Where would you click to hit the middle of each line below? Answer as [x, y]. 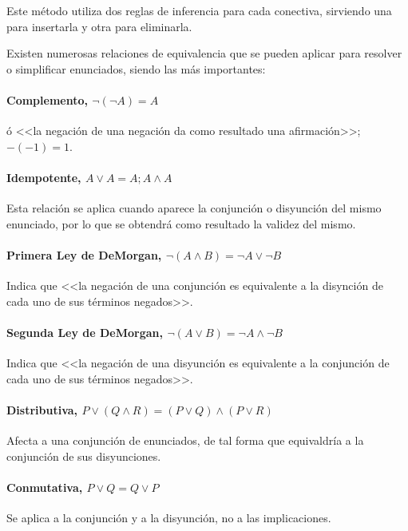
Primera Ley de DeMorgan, [84, 254]
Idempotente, [44, 177]
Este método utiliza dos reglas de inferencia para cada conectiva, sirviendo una [199, 10]
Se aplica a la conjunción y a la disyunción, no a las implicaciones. [169, 518]
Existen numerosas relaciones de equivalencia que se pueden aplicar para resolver [204, 53]
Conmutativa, [45, 487]
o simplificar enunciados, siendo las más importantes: [136, 68]
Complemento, [47, 99]
